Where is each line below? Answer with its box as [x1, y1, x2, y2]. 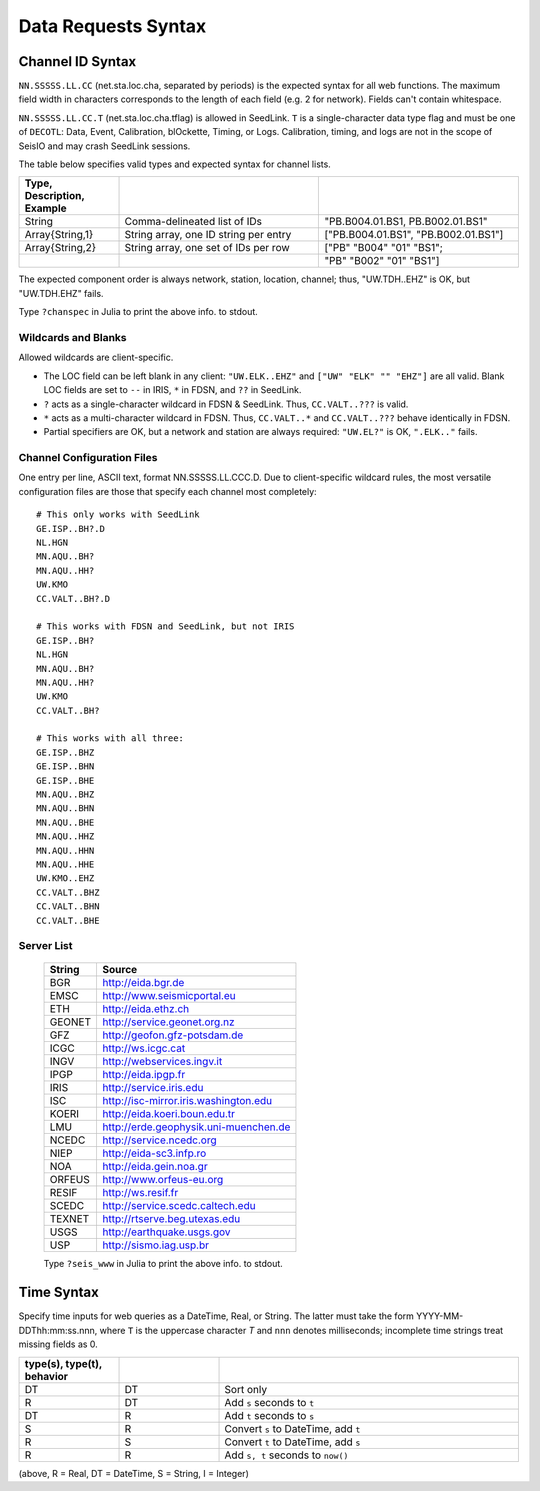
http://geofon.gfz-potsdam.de [102, 1028, 244, 1042]
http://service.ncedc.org [102, 1133, 217, 1147]
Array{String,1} [24, 228, 94, 242]
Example [24, 201, 67, 215]
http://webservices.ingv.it [102, 1055, 223, 1069]
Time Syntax [18, 1284, 99, 1301]
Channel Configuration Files [18, 451, 158, 465]
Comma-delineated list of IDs [124, 215, 262, 229]
